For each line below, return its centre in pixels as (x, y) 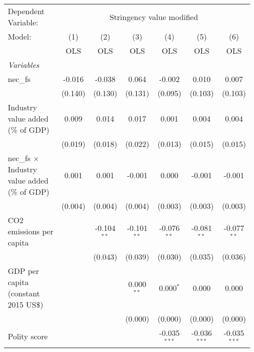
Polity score (28, 336)
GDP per (23, 271)
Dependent (26, 11)
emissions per (31, 231)
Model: (20, 36)
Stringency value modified (154, 17)
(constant (24, 293)
